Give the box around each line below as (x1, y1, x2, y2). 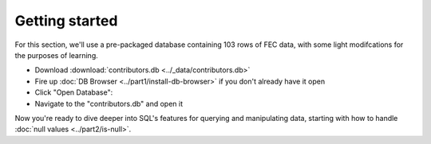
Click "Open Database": (34, 88, 113, 97)
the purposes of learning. (14, 50, 99, 60)
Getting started (14, 12, 118, 29)
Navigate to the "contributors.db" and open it (34, 99, 184, 108)
